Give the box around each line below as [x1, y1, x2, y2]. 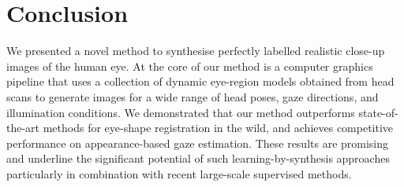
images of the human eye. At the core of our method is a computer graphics [6, 57, 373, 74]
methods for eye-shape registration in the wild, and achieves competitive [43, 119, 394, 136]
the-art [6, 119, 40, 136]
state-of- [358, 104, 398, 120]
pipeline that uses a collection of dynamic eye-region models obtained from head [6, 73, 395, 90]
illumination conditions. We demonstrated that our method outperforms [6, 104, 355, 120]
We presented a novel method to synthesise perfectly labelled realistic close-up [6, 42, 385, 59]
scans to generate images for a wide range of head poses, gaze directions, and [6, 88, 379, 104]
